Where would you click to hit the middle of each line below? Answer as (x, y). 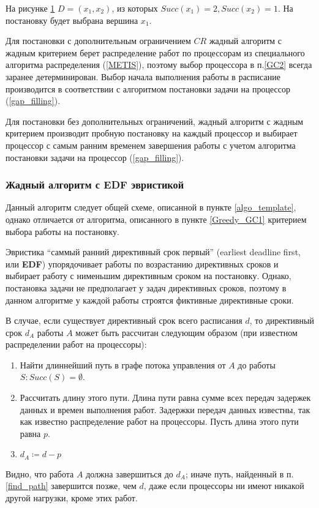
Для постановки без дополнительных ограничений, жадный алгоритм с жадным (155, 121)
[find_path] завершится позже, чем (71, 486)
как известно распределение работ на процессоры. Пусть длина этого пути (159, 421)
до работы (257, 364)
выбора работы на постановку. (62, 231)
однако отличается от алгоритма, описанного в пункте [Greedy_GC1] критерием (156, 219)
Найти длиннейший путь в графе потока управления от (123, 364)
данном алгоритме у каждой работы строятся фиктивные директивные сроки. (150, 300)
